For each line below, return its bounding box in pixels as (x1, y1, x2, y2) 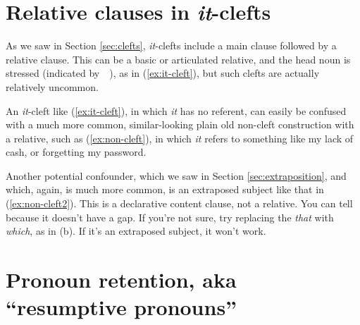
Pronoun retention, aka (6, 265, 237, 294)
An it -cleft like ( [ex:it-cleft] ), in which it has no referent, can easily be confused (6, 103, 347, 118)
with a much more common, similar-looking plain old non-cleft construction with (6, 117, 354, 132)
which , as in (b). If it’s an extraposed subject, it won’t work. (6, 223, 266, 238)
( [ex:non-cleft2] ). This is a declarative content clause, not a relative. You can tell (6, 196, 353, 211)
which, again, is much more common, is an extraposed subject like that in (6, 182, 324, 197)
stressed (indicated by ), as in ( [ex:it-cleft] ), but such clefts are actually (6, 66, 320, 80)
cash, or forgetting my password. (6, 145, 147, 159)
